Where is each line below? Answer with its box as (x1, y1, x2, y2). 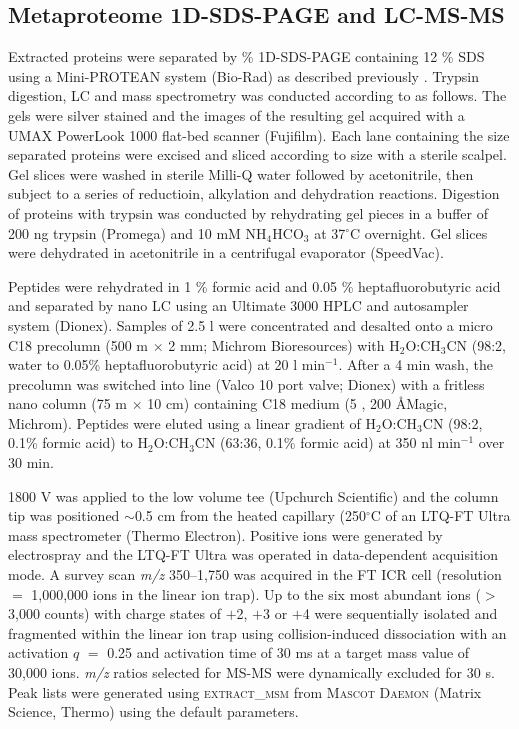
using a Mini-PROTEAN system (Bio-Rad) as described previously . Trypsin (8, 65, 480, 86)
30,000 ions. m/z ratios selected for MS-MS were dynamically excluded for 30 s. (8, 662, 495, 683)
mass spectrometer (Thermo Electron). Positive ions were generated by (8, 524, 443, 545)
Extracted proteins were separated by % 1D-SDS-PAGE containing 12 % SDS (8, 46, 485, 67)
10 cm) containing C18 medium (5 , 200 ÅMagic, (147, 393, 448, 414)
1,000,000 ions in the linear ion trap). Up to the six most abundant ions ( (31, 583, 481, 604)
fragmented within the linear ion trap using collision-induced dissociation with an (8, 622, 507, 643)
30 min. (8, 452, 54, 473)
